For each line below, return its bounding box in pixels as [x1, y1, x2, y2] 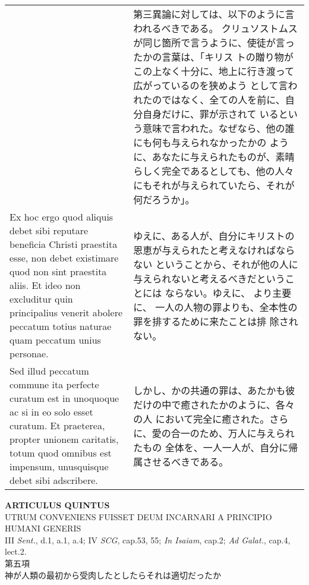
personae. [10, 347, 49, 360]
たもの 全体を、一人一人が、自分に [133, 440, 289, 454]
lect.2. [5, 545, 27, 558]
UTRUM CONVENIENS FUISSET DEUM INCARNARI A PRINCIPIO [5, 510, 272, 523]
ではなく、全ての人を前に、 [162, 93, 285, 106]
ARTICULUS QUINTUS [5, 499, 110, 511]
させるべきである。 [143, 454, 229, 468]
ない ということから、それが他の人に [133, 257, 298, 271]
